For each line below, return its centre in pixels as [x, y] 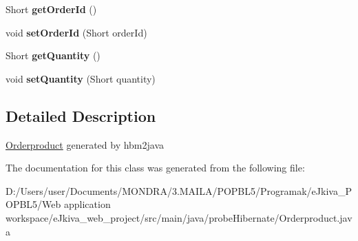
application [87, 204]
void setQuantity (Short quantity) [81, 78]
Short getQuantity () [53, 55]
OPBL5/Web [33, 204]
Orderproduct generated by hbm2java [85, 144]
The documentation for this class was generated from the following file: [155, 168]
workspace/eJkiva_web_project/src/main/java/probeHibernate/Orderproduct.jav [179, 217]
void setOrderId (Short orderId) [76, 32]
